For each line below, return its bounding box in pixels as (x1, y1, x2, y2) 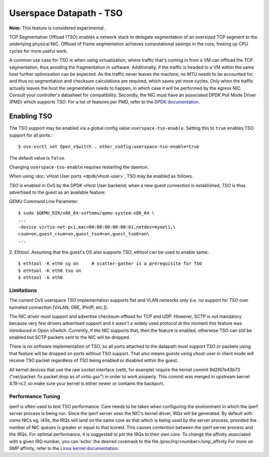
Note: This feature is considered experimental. (9, 25, 105, 31)
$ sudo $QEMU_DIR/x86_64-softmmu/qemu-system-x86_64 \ (18, 210, 155, 216)
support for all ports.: (9, 132, 53, 138)
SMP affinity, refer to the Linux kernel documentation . (9, 445, 119, 451)
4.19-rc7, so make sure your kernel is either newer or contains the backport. (9, 381, 164, 387)
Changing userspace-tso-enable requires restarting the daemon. (9, 164, 149, 170)
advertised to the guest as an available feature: (9, 190, 106, 196)
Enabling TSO (9, 112, 52, 121)
